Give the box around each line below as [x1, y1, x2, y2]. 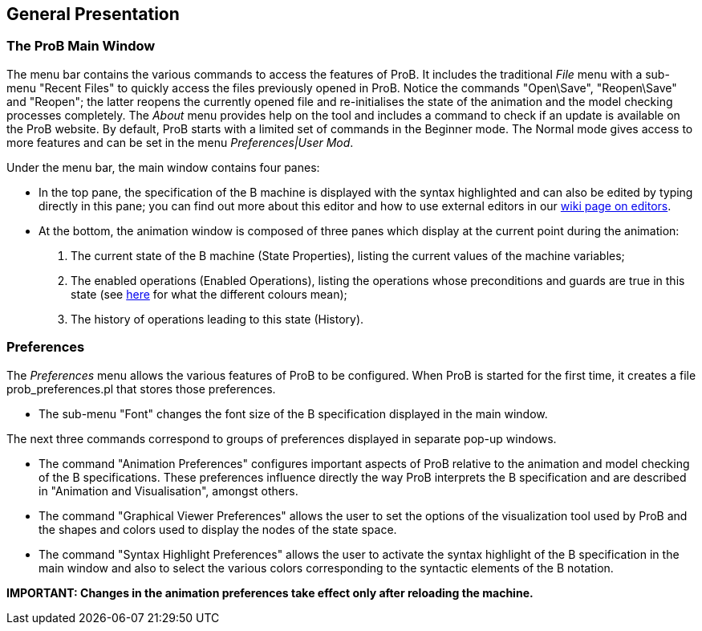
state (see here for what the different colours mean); [71, 287, 347, 301]
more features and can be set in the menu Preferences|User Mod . [6, 135, 354, 149]
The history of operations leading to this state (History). [71, 311, 364, 326]
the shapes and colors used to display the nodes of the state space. [39, 522, 397, 536]
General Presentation [6, 4, 180, 24]
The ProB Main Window [6, 38, 156, 55]
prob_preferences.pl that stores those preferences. [6, 381, 276, 396]
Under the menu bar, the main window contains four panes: [6, 160, 320, 174]
